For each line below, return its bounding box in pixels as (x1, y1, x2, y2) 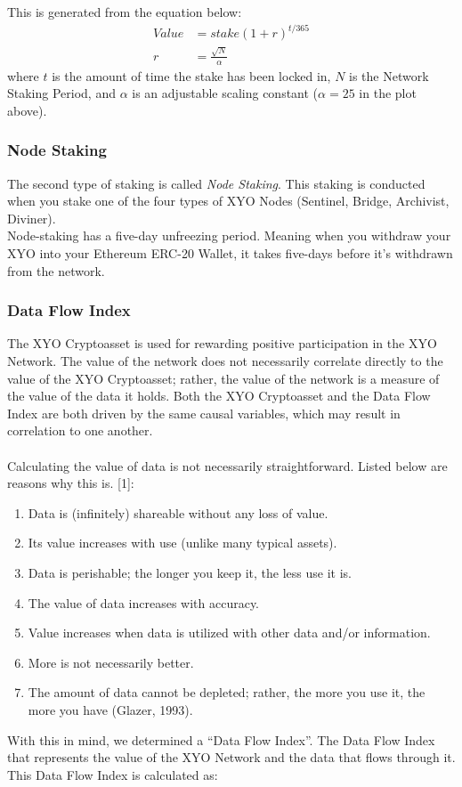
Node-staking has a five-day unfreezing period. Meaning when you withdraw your (7, 226, 451, 245)
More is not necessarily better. (28, 653, 194, 671)
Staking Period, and (7, 84, 116, 102)
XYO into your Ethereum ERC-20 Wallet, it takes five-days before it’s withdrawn (7, 244, 453, 263)
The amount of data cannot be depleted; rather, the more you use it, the (28, 683, 426, 702)
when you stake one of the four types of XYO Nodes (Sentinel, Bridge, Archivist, (7, 191, 450, 210)
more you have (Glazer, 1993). (28, 700, 193, 718)
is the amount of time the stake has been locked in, (52, 66, 331, 85)
